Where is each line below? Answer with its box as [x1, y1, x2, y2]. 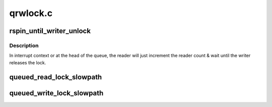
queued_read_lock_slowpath [9, 73, 102, 81]
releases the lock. [9, 59, 46, 65]
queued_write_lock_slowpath [9, 88, 104, 97]
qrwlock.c [9, 8, 53, 19]
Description [9, 42, 39, 49]
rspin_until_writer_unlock [9, 27, 91, 35]
